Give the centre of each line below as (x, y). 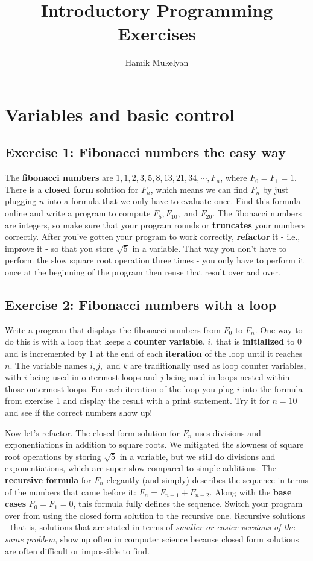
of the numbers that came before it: (71, 491)
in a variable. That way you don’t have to (209, 248)
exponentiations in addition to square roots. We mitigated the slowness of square (154, 444)
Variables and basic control (120, 114)
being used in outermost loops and (93, 377)
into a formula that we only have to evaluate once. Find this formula (174, 201)
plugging (21, 201)
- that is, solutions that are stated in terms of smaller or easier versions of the (150, 527)
